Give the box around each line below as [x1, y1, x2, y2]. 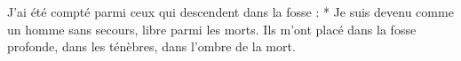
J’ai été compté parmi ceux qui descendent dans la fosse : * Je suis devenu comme [7, 3, 454, 20]
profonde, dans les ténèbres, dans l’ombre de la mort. [7, 37, 296, 56]
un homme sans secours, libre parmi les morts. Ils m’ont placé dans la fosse [7, 19, 417, 38]
